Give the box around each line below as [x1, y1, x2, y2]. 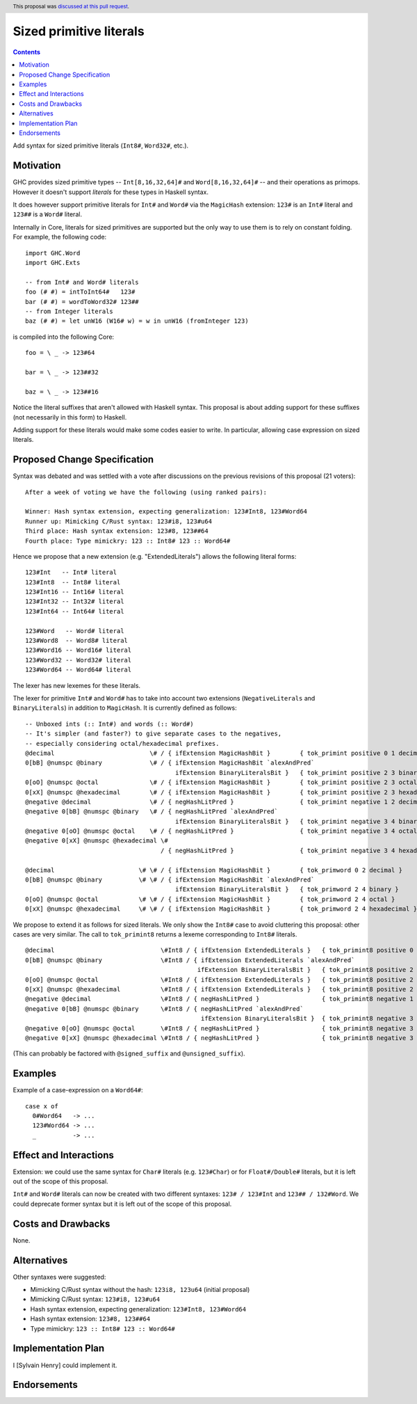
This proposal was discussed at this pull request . [13, 3, 130, 10]
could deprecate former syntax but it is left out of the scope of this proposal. [13, 1199, 232, 1208]
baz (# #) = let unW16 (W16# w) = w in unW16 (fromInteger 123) [25, 317, 250, 325]
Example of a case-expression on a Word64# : [13, 1086, 144, 1094]
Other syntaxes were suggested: [13, 1273, 106, 1281]
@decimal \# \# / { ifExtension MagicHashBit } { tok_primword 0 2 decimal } [25, 866, 403, 874]
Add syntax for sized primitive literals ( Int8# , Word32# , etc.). [13, 141, 189, 150]
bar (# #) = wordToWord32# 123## [25, 298, 139, 305]
